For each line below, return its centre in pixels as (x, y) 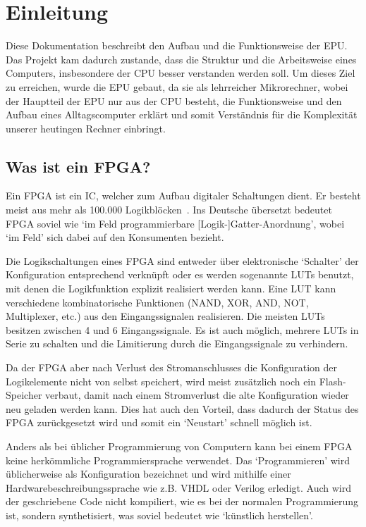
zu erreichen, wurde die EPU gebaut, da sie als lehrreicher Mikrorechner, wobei (177, 86)
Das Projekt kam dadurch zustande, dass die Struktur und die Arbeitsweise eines (181, 59)
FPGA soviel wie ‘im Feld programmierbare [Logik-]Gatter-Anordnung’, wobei (175, 223)
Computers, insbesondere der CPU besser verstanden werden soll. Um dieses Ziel (181, 73)
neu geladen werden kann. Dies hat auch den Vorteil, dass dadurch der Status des (182, 408)
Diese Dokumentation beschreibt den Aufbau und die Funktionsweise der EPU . (177, 45)
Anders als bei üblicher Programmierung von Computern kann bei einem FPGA (179, 446)
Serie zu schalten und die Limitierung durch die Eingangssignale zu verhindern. (177, 343)
